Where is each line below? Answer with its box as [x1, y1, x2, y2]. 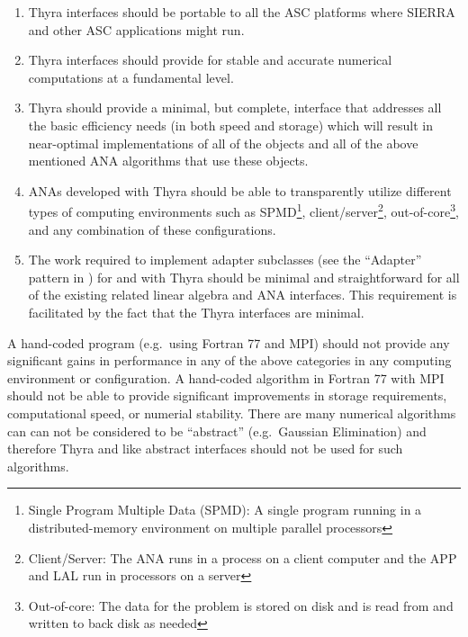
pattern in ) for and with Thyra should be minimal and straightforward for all [28, 267, 460, 286]
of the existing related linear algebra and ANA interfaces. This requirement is [28, 285, 457, 304]
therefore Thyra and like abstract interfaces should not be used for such [7, 439, 403, 458]
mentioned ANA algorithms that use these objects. [28, 151, 309, 170]
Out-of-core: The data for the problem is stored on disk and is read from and [28, 596, 454, 615]
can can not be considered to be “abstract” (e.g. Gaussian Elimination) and [7, 421, 427, 440]
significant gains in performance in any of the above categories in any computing [7, 351, 452, 370]
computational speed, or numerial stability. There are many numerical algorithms [7, 403, 456, 422]
